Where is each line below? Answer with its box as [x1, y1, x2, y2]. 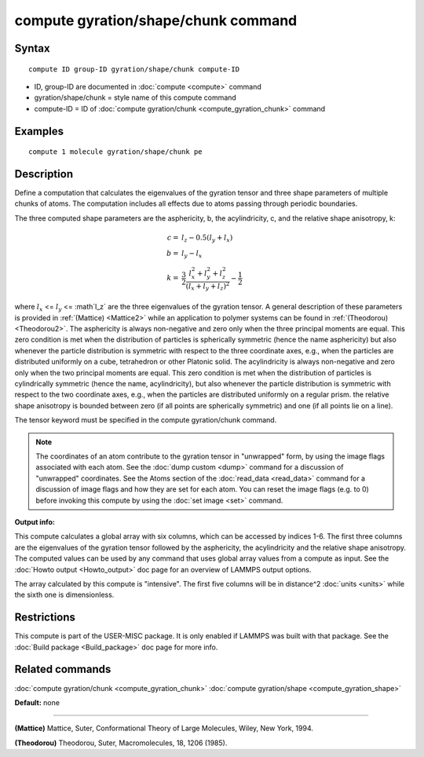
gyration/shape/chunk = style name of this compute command [34, 93, 237, 102]
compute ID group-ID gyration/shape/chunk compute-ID [28, 64, 239, 74]
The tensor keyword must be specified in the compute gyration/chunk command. [14, 415, 277, 425]
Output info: [14, 517, 55, 526]
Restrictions [14, 611, 76, 624]
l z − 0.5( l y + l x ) [181, 233, 233, 243]
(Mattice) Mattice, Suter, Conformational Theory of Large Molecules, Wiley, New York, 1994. [14, 723, 314, 733]
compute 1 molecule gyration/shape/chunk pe [28, 148, 203, 156]
